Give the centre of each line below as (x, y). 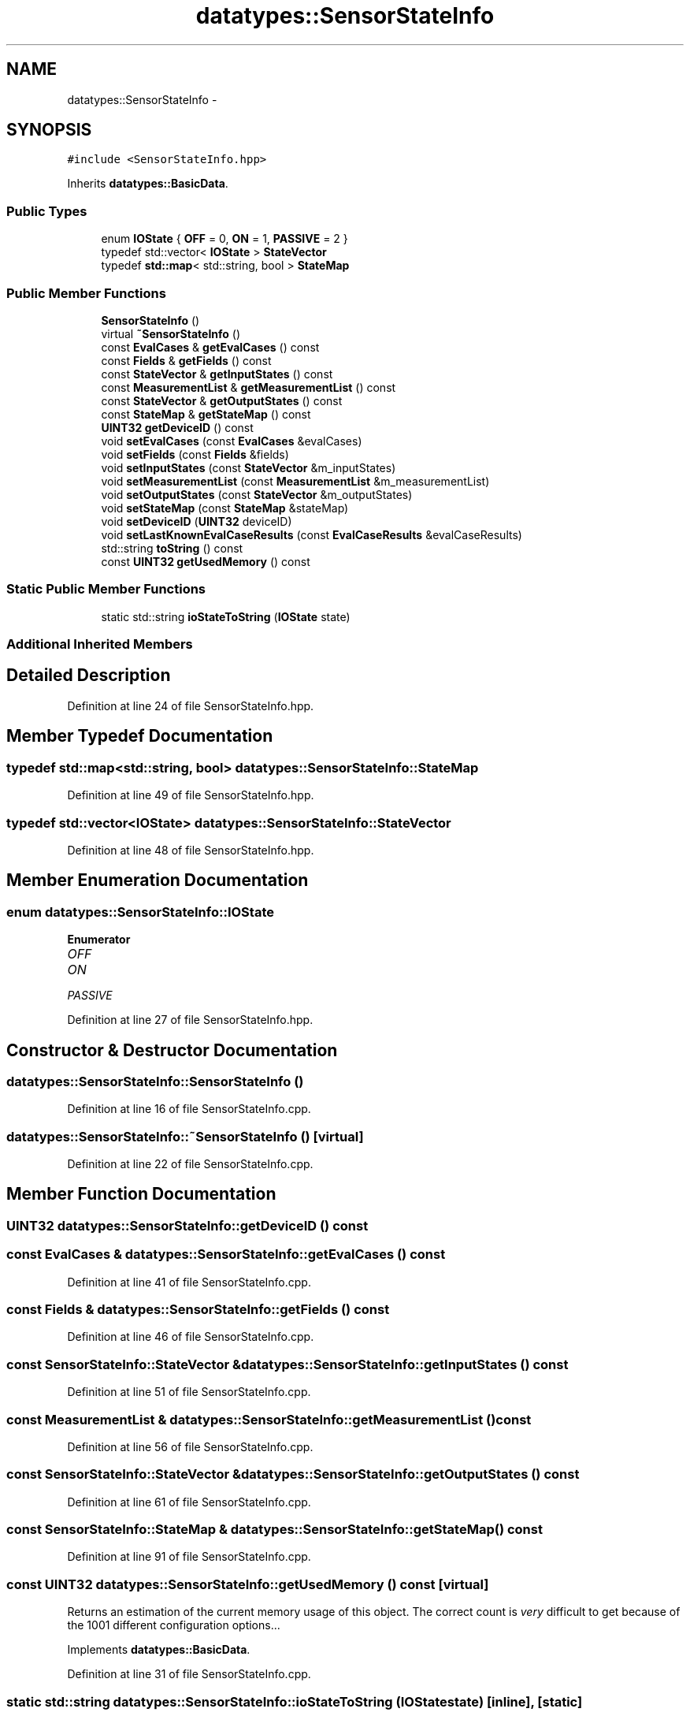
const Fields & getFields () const (186, 360)
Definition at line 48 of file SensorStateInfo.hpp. (191, 850)
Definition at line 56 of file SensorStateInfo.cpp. (190, 1446)
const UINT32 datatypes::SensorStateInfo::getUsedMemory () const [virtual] (248, 1584)
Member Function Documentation (141, 1194)
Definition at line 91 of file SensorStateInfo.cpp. (189, 1557)
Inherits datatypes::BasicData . (148, 184)
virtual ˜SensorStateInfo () (171, 333)
